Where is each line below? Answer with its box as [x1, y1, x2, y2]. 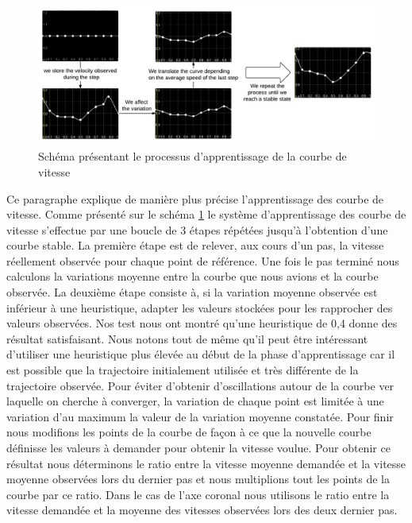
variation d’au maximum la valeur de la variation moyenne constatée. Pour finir [6, 408, 394, 424]
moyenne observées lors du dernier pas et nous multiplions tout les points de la [6, 471, 390, 487]
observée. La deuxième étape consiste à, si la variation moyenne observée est [6, 284, 378, 300]
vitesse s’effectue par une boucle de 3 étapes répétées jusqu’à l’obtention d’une [6, 221, 388, 238]
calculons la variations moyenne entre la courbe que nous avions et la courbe [6, 268, 379, 285]
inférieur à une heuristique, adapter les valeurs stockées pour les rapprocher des [6, 299, 393, 316]
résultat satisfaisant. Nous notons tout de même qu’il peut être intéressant [6, 330, 368, 347]
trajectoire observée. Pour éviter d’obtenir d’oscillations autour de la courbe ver [6, 377, 395, 393]
